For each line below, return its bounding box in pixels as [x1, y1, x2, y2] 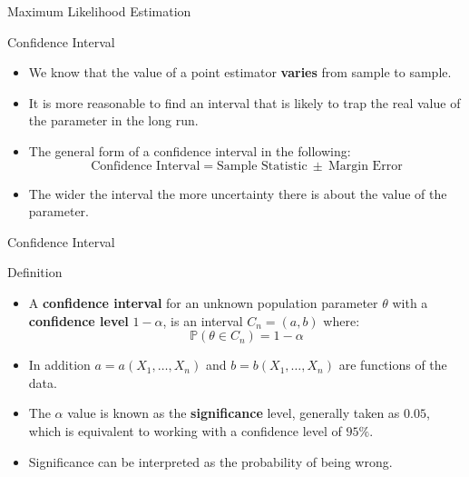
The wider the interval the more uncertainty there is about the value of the [28, 184, 447, 203]
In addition [28, 355, 91, 374]
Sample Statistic [217, 159, 308, 173]
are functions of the [338, 355, 447, 374]
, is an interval [162, 311, 243, 330]
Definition [7, 263, 63, 282]
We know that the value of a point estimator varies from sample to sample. [28, 63, 452, 82]
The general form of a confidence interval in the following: [28, 141, 351, 160]
